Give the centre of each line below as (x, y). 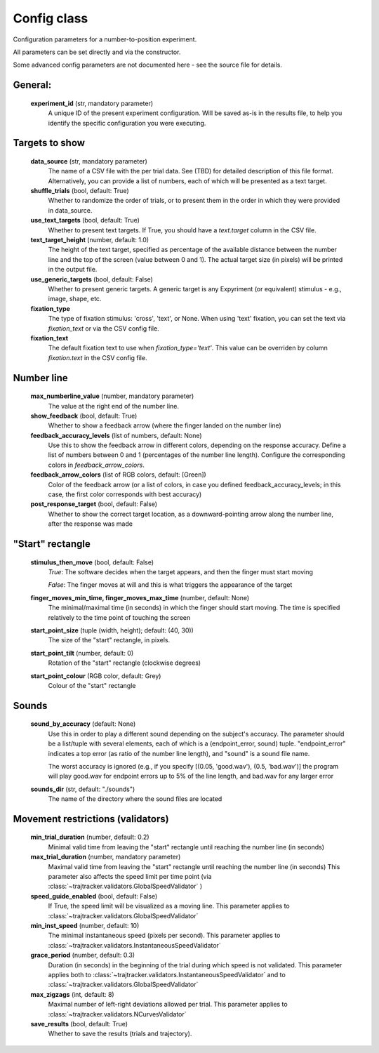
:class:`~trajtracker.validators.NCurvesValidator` (117, 1014)
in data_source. (70, 210)
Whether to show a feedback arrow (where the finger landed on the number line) (165, 425)
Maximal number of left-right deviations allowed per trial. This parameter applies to (168, 1005)
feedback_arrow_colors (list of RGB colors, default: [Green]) (118, 475)
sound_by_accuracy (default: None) (83, 724)
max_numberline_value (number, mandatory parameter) (112, 396)
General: (32, 85)
